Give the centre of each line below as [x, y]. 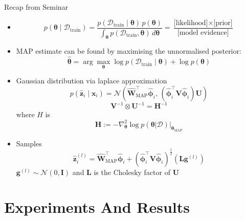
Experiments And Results [97, 207]
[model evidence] [203, 32]
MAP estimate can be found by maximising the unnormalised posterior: [129, 51]
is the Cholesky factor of [132, 172]
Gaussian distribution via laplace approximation [92, 81]
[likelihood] [191, 23]
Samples [29, 143]
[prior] [223, 23]
